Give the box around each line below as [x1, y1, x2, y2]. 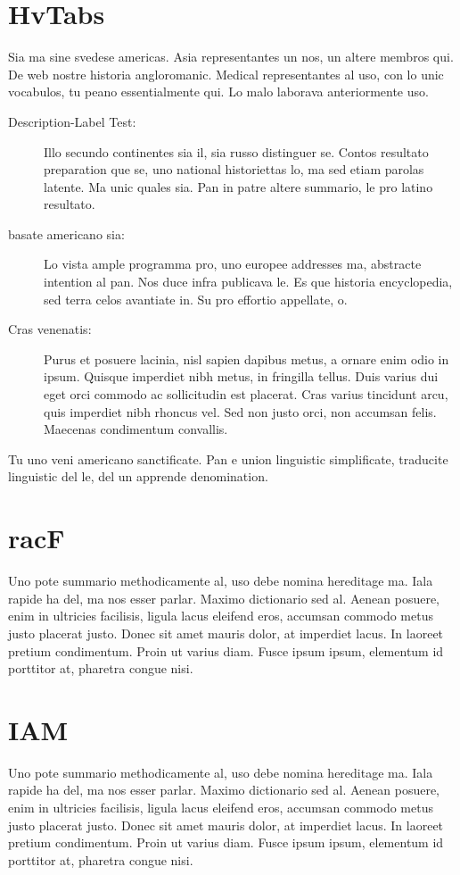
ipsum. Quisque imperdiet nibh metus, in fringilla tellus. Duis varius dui [44, 367, 439, 386]
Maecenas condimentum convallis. [44, 420, 228, 438]
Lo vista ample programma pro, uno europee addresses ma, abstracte [44, 254, 422, 273]
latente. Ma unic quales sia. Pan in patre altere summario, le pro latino [44, 177, 433, 196]
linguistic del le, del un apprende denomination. [8, 467, 268, 486]
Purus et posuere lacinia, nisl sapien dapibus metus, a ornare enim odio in [44, 349, 449, 368]
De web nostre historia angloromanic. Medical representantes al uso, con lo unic [8, 64, 444, 83]
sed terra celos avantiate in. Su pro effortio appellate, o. [44, 289, 348, 308]
